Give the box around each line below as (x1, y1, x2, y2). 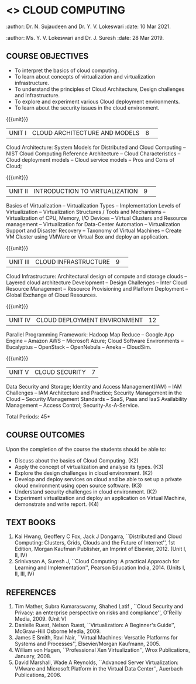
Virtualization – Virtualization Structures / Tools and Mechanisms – (6, 208, 166, 215)
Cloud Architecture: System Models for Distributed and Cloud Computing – (6, 144, 186, 151)
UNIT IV (9, 316, 31, 324)
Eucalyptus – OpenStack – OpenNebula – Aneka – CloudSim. (6, 343, 152, 350)
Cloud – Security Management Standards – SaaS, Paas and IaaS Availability (6, 395, 187, 402)
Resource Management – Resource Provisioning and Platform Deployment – (6, 285, 188, 292)
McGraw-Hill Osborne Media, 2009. (14, 628, 101, 635)
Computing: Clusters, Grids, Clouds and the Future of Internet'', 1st (14, 539, 176, 546)
